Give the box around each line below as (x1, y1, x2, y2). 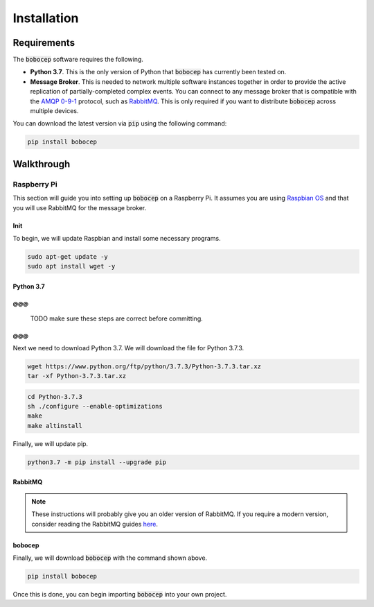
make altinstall (27, 422, 83, 429)
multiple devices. (30, 107, 79, 115)
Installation (12, 10, 79, 26)
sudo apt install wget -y (27, 262, 116, 271)
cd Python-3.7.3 (27, 393, 83, 400)
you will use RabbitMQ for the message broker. (12, 203, 147, 212)
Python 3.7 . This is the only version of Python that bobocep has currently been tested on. (30, 68, 287, 76)
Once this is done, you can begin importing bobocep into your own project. (12, 590, 227, 598)
